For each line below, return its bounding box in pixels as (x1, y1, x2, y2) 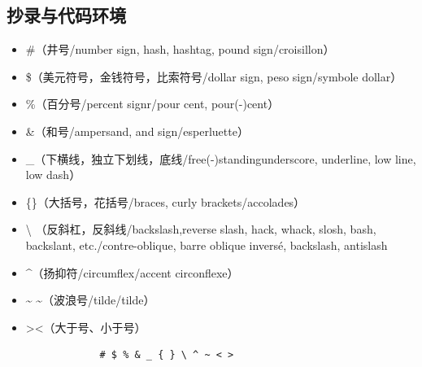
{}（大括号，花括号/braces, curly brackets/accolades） (25, 193, 306, 210)
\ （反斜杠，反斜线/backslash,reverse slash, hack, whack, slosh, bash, (25, 221, 376, 238)
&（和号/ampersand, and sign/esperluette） (25, 122, 249, 139)
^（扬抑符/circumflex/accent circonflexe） (25, 264, 239, 281)
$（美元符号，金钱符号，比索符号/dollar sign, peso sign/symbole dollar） (25, 68, 402, 85)
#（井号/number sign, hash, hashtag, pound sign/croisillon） (25, 41, 335, 58)
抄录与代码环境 (7, 2, 126, 28)
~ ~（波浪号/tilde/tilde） (25, 291, 155, 308)
